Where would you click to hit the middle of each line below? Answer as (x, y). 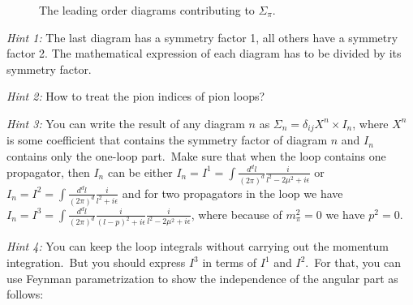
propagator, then (48, 172)
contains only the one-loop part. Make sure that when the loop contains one (196, 156)
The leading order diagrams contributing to (147, 10)
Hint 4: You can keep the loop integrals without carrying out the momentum (198, 246)
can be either (140, 172)
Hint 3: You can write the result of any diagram (126, 123)
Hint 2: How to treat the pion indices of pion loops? (136, 96)
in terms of (230, 262)
